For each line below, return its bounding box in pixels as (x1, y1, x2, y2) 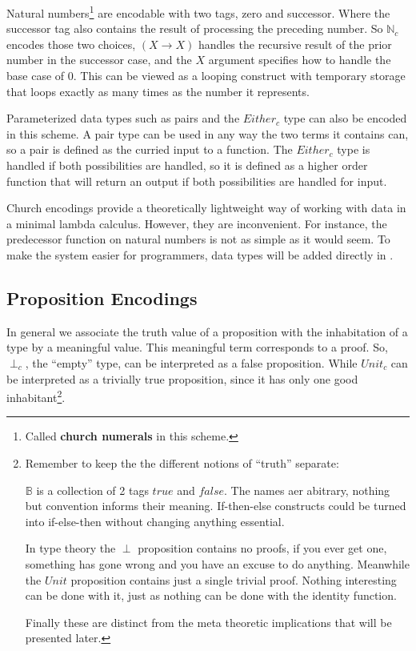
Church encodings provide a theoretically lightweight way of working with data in (6, 199, 406, 216)
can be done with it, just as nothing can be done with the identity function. (25, 587, 397, 604)
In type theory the (25, 540, 116, 557)
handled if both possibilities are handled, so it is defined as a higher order (6, 157, 368, 173)
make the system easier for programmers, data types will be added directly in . (6, 246, 394, 263)
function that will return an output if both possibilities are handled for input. (6, 172, 387, 189)
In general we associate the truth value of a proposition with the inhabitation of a (6, 323, 408, 340)
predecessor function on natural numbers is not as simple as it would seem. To (6, 231, 390, 247)
